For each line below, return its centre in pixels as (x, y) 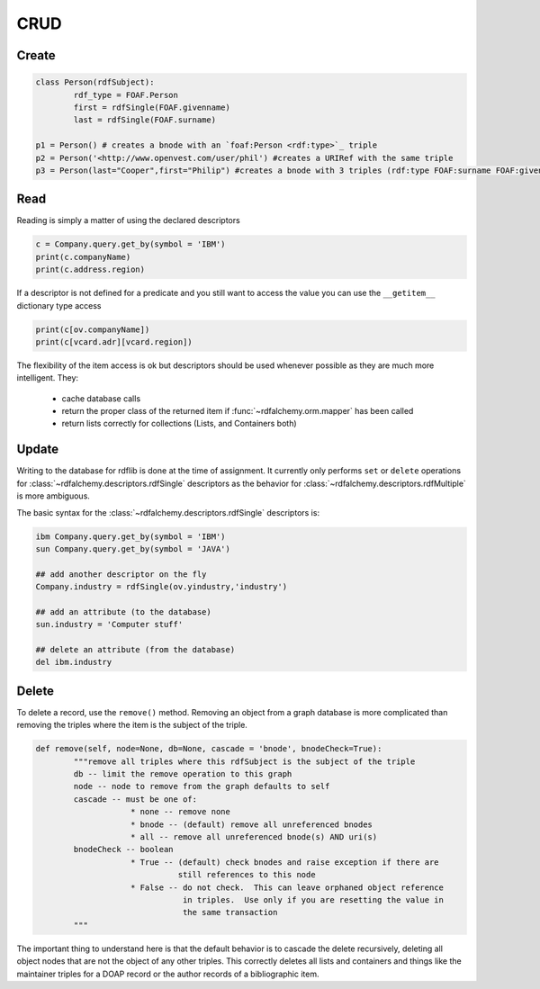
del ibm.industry (74, 662)
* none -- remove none (181, 812)
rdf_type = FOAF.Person (126, 95)
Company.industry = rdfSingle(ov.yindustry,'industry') (162, 587)
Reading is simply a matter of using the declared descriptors (128, 220)
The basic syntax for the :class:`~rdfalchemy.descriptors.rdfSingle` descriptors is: (168, 512)
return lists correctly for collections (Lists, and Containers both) (179, 424)
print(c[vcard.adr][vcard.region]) (114, 342)
